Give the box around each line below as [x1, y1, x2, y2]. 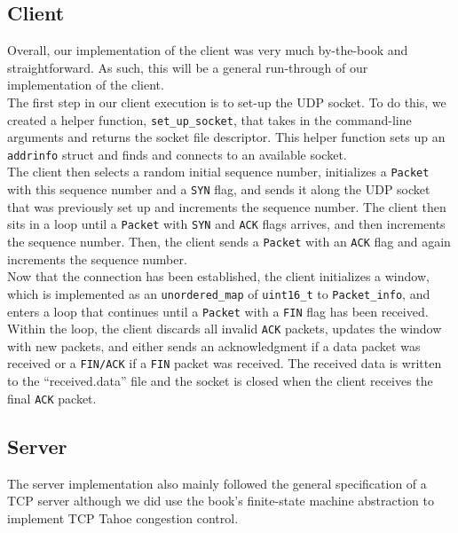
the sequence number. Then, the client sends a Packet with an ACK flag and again [7, 232, 451, 251]
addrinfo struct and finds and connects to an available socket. [7, 145, 347, 163]
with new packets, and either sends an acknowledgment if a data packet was [7, 336, 421, 355]
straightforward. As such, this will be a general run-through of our [7, 58, 368, 76]
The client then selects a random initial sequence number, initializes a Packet [7, 162, 430, 181]
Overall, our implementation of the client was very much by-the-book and [7, 41, 408, 59]
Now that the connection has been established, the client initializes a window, [7, 267, 430, 286]
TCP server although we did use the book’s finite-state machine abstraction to [7, 491, 434, 510]
